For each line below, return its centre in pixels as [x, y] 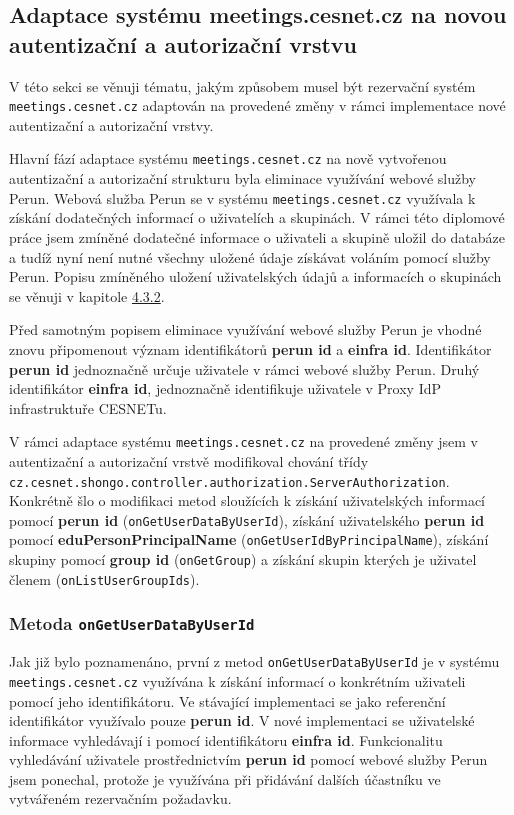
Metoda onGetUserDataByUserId [132, 623]
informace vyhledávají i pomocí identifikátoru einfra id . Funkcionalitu [226, 739]
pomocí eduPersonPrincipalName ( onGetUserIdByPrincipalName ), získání [249, 539]
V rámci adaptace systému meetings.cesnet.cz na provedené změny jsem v [243, 441]
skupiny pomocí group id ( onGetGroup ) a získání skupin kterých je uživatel [243, 559]
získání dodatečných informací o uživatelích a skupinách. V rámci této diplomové [257, 217]
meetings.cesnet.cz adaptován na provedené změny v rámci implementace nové [257, 105]
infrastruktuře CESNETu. [88, 407]
